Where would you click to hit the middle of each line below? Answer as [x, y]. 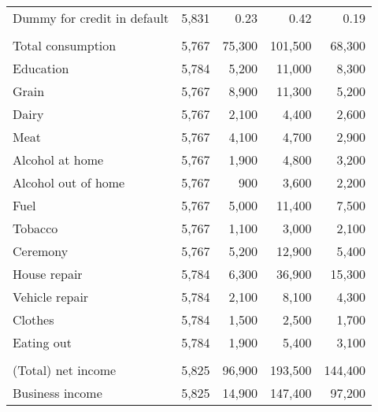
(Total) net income [65, 370]
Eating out [42, 342]
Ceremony [41, 251]
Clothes [33, 319]
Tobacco [35, 228]
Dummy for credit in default [91, 18]
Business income [57, 393]
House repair [48, 274]
